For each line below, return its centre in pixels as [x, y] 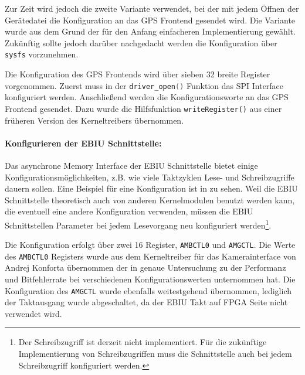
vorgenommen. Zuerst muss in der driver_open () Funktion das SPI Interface [144, 85]
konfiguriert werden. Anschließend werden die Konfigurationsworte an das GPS [147, 97]
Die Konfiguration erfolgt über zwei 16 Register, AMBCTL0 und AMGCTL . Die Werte [150, 245]
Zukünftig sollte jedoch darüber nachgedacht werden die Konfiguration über [141, 42]
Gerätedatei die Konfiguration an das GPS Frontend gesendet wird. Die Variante [150, 20]
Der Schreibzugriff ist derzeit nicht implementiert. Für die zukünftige [143, 342]
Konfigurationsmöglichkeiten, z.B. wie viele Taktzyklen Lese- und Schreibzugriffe [150, 177]
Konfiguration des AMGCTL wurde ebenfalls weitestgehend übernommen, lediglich [148, 290]
